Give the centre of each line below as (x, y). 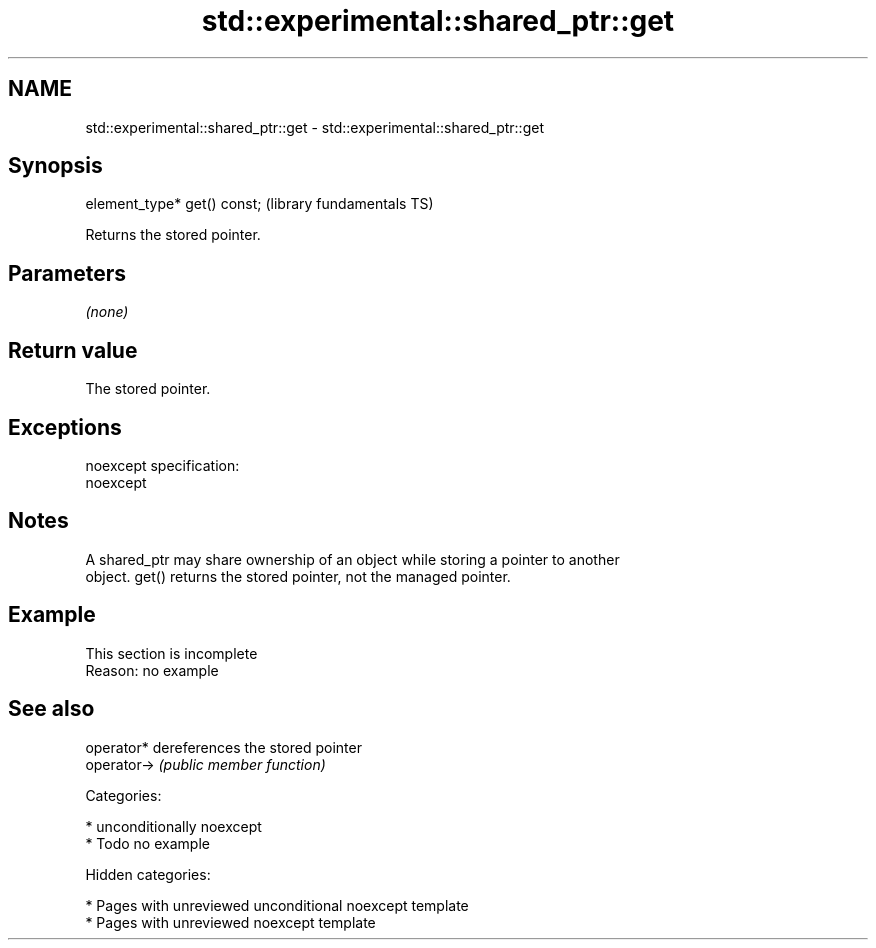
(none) (107, 312)
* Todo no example (147, 843)
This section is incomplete (171, 653)
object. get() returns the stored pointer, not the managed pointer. (298, 576)
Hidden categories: (148, 874)
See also (51, 709)
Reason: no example (152, 670)
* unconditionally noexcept (173, 826)
